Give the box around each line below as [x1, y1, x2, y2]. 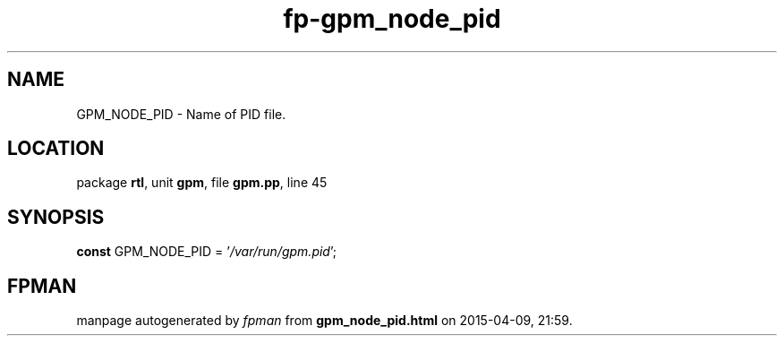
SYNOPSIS [7, 205, 105, 228]
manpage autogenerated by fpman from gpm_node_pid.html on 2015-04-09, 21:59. [76, 313, 573, 329]
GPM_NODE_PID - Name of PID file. [76, 106, 286, 122]
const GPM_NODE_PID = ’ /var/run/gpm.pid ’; [76, 244, 337, 260]
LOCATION [7, 137, 105, 160]
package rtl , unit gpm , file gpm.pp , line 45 [76, 175, 328, 191]
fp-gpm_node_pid [283, 4, 501, 34]
